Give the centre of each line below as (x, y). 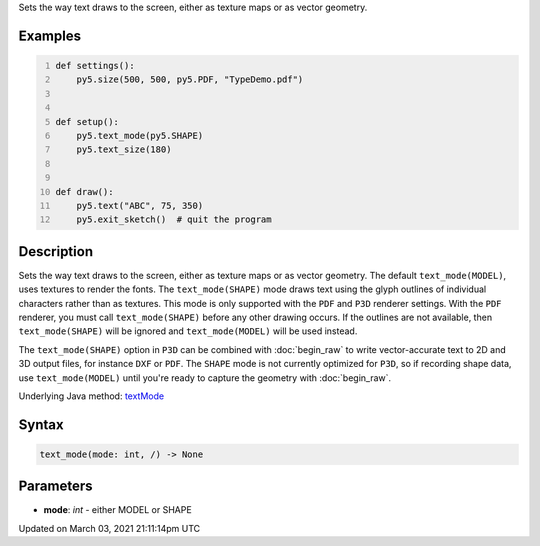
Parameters (55, 486)
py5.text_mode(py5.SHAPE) (140, 135)
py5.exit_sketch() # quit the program (174, 219)
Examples (50, 35)
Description (56, 251)
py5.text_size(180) (124, 149)
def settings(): (95, 65)
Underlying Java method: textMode (91, 396)
